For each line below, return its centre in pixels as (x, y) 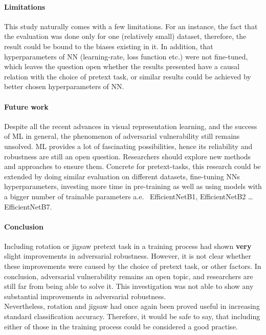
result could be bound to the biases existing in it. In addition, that (109, 46)
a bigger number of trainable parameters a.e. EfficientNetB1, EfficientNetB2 (125, 196)
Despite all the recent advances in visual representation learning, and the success (131, 126)
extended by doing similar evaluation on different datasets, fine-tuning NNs (122, 176)
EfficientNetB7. (28, 206)
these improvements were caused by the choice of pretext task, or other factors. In (133, 266)
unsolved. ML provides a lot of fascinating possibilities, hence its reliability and (128, 146)
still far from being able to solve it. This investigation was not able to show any (129, 286)
